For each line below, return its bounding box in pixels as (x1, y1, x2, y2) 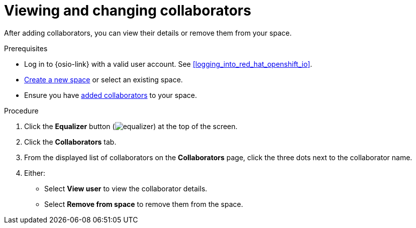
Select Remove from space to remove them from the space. (44, 199, 243, 208)
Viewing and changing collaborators (4, 2, 251, 19)
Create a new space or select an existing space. (24, 75, 183, 84)
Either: (24, 168, 46, 177)
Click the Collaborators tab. (24, 137, 117, 146)
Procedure (4, 106, 39, 115)
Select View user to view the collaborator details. (44, 184, 207, 193)
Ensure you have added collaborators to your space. (24, 90, 197, 99)
